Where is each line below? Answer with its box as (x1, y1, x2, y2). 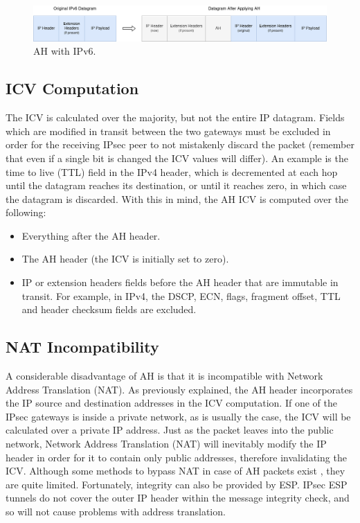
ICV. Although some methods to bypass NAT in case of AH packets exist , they (6, 463, 345, 478)
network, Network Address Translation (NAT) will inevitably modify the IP (6, 436, 327, 451)
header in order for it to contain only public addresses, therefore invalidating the (6, 450, 347, 464)
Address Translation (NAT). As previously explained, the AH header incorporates (6, 382, 353, 396)
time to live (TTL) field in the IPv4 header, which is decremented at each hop (6, 164, 338, 179)
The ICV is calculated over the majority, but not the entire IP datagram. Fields (6, 110, 345, 125)
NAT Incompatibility (6, 336, 159, 357)
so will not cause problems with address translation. (6, 504, 226, 518)
